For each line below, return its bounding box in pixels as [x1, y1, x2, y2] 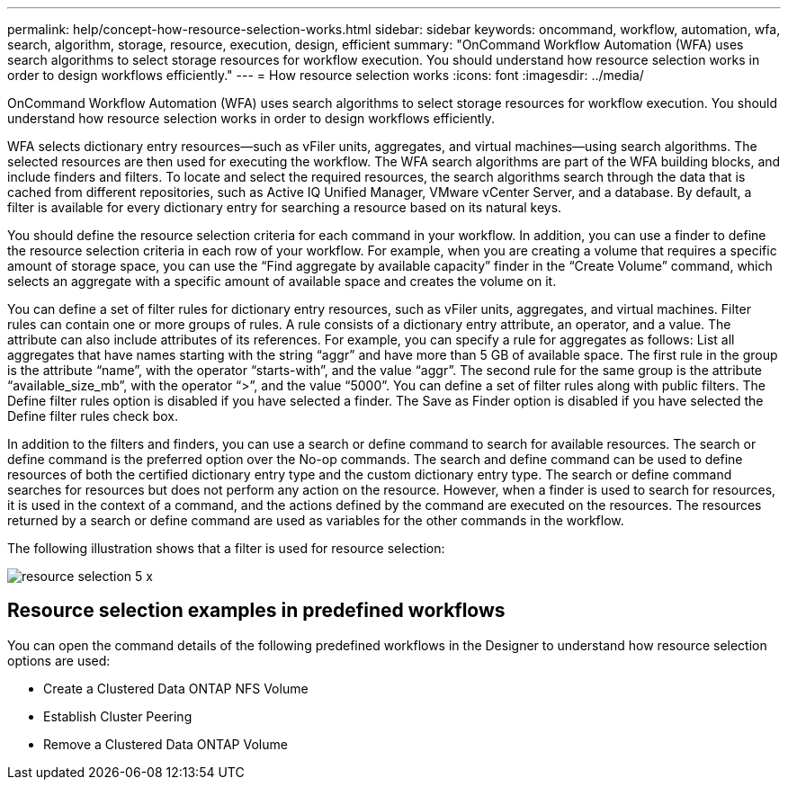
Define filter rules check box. [7, 408, 179, 424]
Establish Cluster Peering [43, 708, 193, 724]
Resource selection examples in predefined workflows [7, 599, 506, 622]
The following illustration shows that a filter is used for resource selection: [7, 541, 445, 556]
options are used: [7, 652, 111, 668]
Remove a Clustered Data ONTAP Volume [43, 736, 288, 752]
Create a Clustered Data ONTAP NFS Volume [43, 680, 309, 696]
